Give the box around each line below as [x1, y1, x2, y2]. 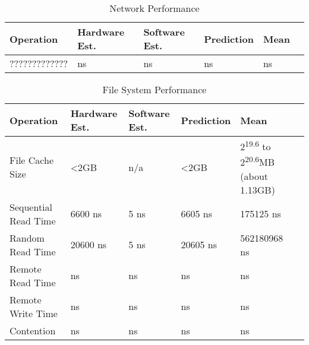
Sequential [10, 200, 53, 214]
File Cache [10, 153, 53, 167]
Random [10, 230, 45, 245]
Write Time [10, 306, 58, 320]
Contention [10, 323, 56, 337]
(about [240, 169, 269, 183]
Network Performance [109, 1, 200, 15]
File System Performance [102, 83, 207, 96]
